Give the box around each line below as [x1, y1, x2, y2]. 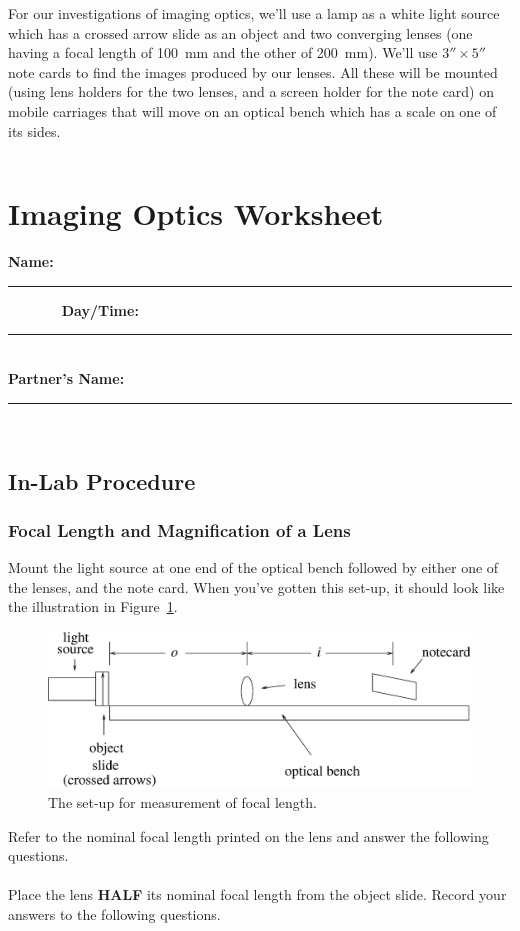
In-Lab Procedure [8, 465, 196, 496]
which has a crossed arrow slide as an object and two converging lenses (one [8, 22, 473, 43]
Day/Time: [61, 299, 139, 320]
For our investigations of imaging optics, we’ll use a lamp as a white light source [8, 3, 500, 23]
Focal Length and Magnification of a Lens [8, 517, 351, 542]
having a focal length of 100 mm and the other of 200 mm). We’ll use [8, 42, 438, 63]
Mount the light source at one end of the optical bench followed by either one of [8, 557, 499, 578]
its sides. [8, 120, 61, 141]
